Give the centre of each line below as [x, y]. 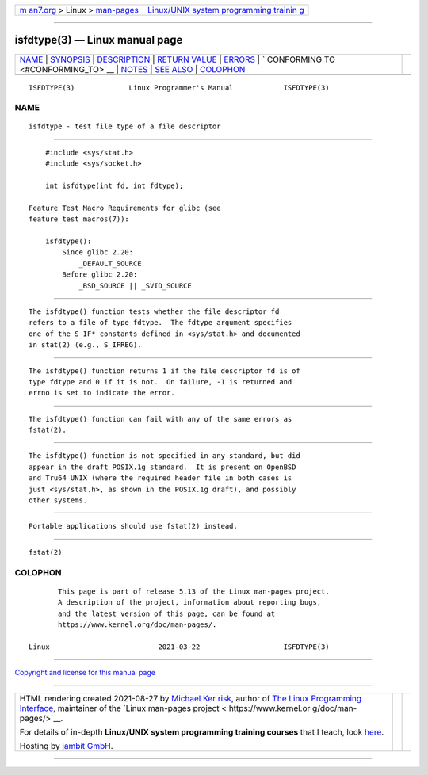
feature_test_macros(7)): [79, 219]
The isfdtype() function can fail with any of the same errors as [160, 419]
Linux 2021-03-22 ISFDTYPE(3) [179, 647]
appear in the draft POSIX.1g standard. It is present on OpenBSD [162, 467]
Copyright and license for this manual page [85, 673]
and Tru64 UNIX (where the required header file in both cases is [160, 478]
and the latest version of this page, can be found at [167, 613]
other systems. [58, 500]
